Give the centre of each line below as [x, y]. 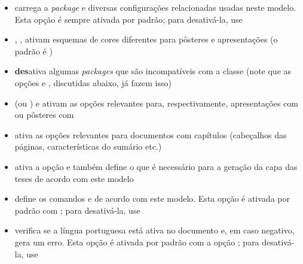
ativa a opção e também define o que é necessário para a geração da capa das [156, 166]
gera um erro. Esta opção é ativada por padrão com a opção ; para [137, 242]
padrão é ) [33, 51]
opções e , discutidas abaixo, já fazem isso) [93, 82]
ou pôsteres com [44, 115]
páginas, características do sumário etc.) [88, 146]
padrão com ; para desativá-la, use [77, 210]
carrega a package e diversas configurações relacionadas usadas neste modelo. [155, 7]
